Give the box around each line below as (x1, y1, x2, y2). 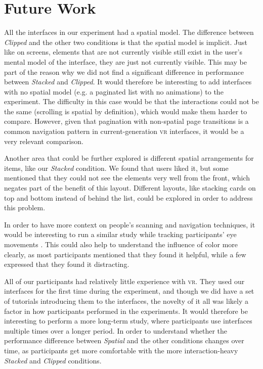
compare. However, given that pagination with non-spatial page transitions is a (4, 116, 249, 126)
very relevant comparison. (4, 135, 83, 146)
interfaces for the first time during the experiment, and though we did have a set (4, 286, 254, 296)
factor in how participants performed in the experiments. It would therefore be (4, 305, 248, 316)
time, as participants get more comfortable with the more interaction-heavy (4, 345, 238, 355)
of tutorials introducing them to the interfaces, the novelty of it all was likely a (4, 295, 248, 306)
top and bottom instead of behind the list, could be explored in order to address (4, 192, 253, 203)
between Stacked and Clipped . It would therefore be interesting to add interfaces (4, 76, 252, 87)
